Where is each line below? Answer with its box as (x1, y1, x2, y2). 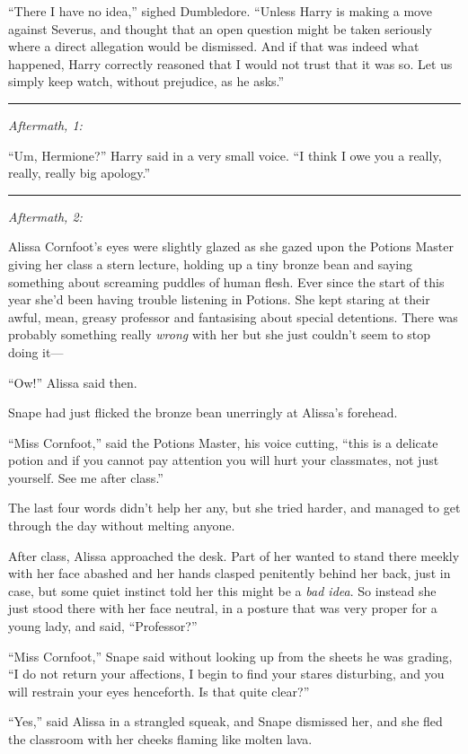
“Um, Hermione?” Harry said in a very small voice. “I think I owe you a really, (8, 145, 442, 164)
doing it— (8, 342, 64, 361)
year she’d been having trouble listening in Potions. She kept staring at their (8, 290, 430, 309)
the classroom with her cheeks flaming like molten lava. (8, 730, 313, 748)
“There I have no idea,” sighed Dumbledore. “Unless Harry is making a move (8, 2, 432, 20)
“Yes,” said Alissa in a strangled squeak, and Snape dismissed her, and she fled (8, 712, 443, 731)
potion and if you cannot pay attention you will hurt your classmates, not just (8, 451, 439, 469)
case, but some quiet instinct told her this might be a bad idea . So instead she (8, 581, 437, 600)
